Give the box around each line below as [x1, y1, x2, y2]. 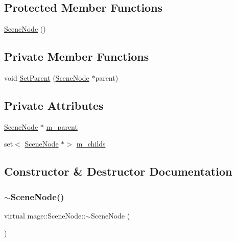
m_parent [46, 121, 78, 132]
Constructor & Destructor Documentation [4, 163, 232, 179]
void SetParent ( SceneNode [4, 72, 89, 83]
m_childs [76, 138, 106, 149]
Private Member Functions [4, 49, 149, 64]
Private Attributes [4, 97, 104, 113]
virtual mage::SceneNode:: [4, 210, 86, 221]
